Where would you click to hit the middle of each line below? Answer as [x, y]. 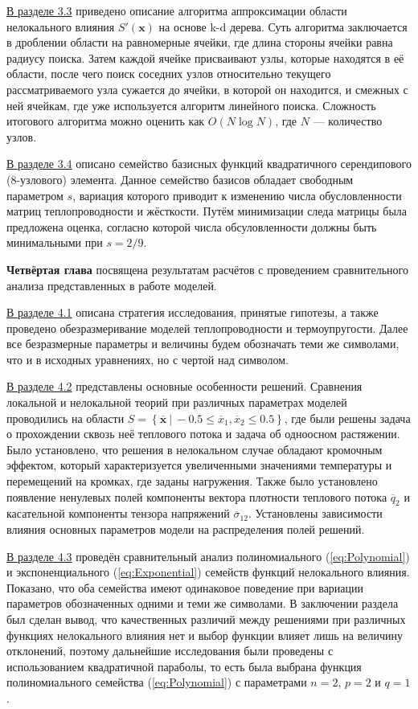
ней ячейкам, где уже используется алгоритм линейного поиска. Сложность [191, 105]
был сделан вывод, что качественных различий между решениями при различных [206, 619]
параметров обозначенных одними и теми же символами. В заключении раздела [203, 603]
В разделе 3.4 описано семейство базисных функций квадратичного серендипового [209, 164]
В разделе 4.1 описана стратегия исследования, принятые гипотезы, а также [193, 312]
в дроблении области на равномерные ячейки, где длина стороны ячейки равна [200, 42]
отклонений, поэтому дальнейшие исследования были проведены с [170, 651]
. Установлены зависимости [315, 513]
